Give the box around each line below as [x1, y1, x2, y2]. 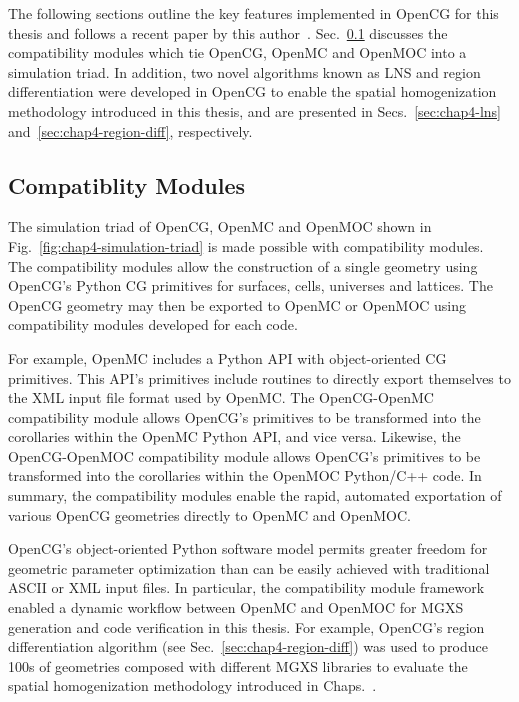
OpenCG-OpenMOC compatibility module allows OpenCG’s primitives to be [8, 445, 481, 466]
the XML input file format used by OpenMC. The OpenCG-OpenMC [8, 387, 434, 408]
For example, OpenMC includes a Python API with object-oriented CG [8, 347, 447, 368]
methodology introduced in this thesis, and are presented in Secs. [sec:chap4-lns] [8, 100, 501, 121]
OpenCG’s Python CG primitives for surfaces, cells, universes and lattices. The [8, 275, 493, 296]
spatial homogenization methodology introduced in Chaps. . [8, 675, 377, 696]
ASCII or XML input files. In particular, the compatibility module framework [8, 577, 485, 598]
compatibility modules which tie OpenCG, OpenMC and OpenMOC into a [8, 42, 467, 63]
